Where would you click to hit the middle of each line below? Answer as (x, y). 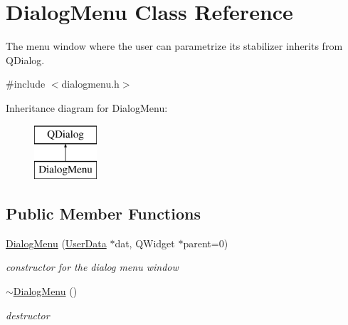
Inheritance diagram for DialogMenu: (87, 107)
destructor (28, 315)
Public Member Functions (103, 213)
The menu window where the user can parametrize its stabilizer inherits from (174, 46)
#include (26, 84)
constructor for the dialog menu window (92, 267)
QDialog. (25, 60)
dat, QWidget (145, 243)
